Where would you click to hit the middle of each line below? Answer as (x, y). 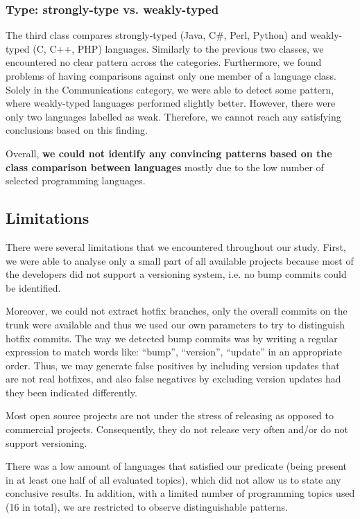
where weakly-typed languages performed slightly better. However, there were (171, 103)
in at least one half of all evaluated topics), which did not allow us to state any (173, 479)
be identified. (33, 287)
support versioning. (46, 442)
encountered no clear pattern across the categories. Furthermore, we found (164, 62)
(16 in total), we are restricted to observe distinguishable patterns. (147, 507)
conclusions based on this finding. (77, 130)
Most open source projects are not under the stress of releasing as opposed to (170, 415)
